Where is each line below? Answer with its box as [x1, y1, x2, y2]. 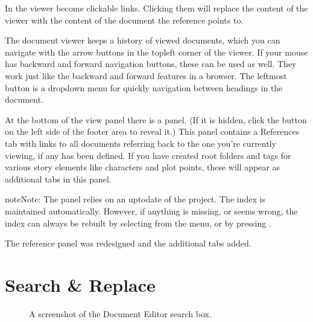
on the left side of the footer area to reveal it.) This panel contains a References [5, 125, 300, 138]
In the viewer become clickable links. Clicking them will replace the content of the [5, 2, 308, 14]
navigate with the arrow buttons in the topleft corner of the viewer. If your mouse [5, 45, 308, 58]
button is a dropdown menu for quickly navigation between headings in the [5, 81, 283, 94]
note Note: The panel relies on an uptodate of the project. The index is [5, 193, 265, 205]
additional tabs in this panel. [5, 172, 112, 185]
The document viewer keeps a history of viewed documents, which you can [5, 34, 280, 47]
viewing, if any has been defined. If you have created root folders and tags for [5, 149, 291, 161]
